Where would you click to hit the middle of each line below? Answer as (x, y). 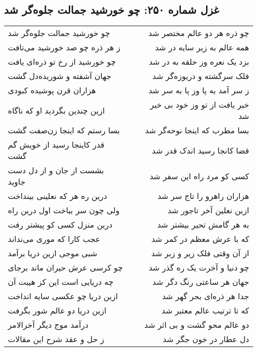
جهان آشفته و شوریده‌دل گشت (60, 76)
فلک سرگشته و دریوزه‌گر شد (201, 76)
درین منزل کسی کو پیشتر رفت (60, 225)
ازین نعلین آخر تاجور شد (208, 210)
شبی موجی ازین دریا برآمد (53, 253)
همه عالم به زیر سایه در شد (202, 47)
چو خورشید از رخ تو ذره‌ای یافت (62, 62)
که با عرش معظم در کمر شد (200, 239)
